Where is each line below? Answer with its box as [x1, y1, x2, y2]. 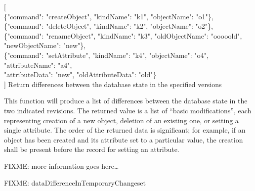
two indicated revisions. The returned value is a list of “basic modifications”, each [4, 105, 252, 115]
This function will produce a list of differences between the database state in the [4, 95, 248, 106]
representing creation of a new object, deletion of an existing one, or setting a [4, 115, 239, 125]
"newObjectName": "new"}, [4, 40, 86, 50]
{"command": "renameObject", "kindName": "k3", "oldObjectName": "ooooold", [4, 30, 242, 41]
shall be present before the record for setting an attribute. [4, 144, 179, 154]
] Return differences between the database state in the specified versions [4, 79, 222, 89]
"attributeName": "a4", [4, 59, 72, 70]
